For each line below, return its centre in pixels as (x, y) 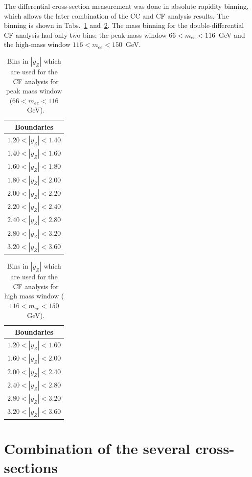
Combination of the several (97, 448)
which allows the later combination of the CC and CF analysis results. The (116, 15)
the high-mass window (37, 44)
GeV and (232, 34)
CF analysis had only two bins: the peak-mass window (85, 34)
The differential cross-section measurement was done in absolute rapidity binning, (126, 6)
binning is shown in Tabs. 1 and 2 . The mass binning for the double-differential (124, 25)
